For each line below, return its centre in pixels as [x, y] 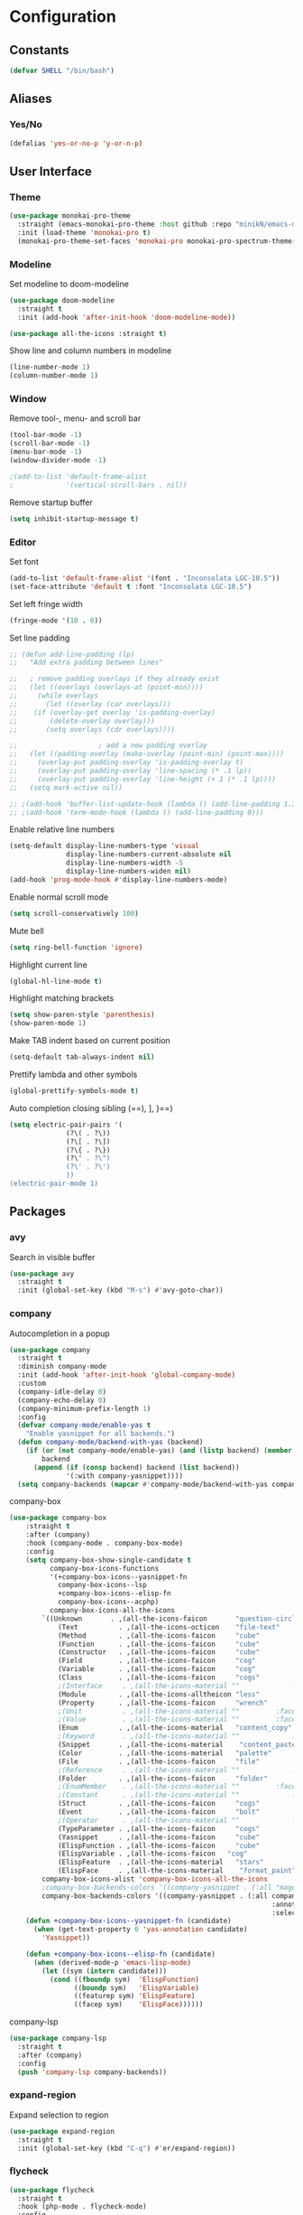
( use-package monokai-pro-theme [70, 216]
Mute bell [27, 930]
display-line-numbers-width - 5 [124, 863]
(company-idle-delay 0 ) [62, 1392]
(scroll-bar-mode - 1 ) [50, 444]
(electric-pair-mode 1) [54, 1184]
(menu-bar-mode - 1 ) [46, 452]
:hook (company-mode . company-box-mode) [104, 1543]
